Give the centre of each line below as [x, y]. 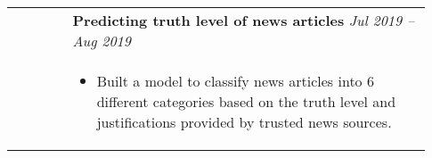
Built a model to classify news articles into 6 [235, 81]
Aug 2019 [102, 41]
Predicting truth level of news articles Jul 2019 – [244, 20]
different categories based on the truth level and [246, 101]
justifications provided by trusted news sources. [244, 122]
